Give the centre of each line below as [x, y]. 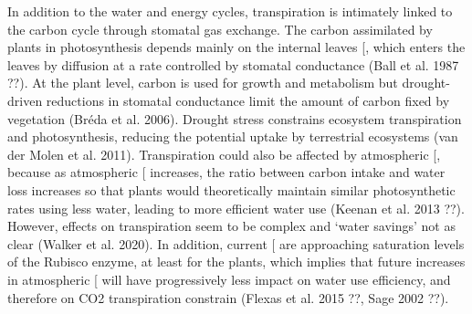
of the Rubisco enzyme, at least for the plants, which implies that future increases [236, 262]
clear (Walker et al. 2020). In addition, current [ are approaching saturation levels [236, 243]
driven [25, 100]
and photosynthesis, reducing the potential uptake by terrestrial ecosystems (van [233, 136]
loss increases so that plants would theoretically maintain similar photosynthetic [231, 189]
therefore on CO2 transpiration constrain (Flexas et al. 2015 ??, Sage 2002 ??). [228, 297]
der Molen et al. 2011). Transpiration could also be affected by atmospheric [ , [224, 154]
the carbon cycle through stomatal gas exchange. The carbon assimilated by [220, 29]
